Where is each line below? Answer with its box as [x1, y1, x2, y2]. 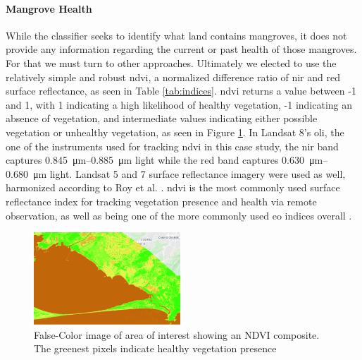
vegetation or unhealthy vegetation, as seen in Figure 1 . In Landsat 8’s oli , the [6, 124, 344, 139]
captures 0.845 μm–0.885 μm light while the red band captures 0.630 [6, 152, 305, 167]
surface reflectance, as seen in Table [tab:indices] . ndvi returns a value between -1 [6, 83, 356, 98]
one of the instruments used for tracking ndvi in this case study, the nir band [6, 138, 339, 153]
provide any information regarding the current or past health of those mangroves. [6, 42, 357, 56]
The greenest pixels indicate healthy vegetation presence [34, 341, 277, 356]
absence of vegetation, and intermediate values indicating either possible [6, 111, 318, 126]
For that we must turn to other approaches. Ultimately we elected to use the [6, 55, 337, 70]
